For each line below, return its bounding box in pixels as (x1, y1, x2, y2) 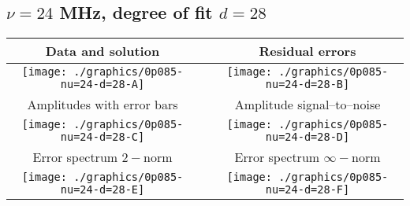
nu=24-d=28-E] (60, 183, 145, 197)
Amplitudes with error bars (27, 95, 178, 114)
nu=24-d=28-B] (265, 78, 350, 91)
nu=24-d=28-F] (265, 183, 350, 197)
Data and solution (45, 42, 160, 61)
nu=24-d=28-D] (265, 131, 350, 144)
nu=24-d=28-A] (60, 78, 145, 91)
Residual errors (259, 42, 356, 61)
